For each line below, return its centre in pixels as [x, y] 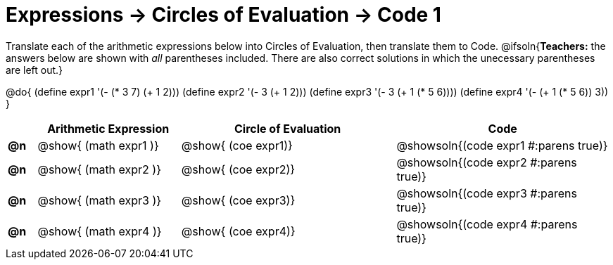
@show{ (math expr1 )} [98, 145]
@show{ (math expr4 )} [100, 231]
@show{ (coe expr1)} [237, 145]
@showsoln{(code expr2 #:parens [487, 162]
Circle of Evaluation [287, 128]
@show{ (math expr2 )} [100, 169]
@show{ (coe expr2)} [238, 169]
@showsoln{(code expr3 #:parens [487, 193]
